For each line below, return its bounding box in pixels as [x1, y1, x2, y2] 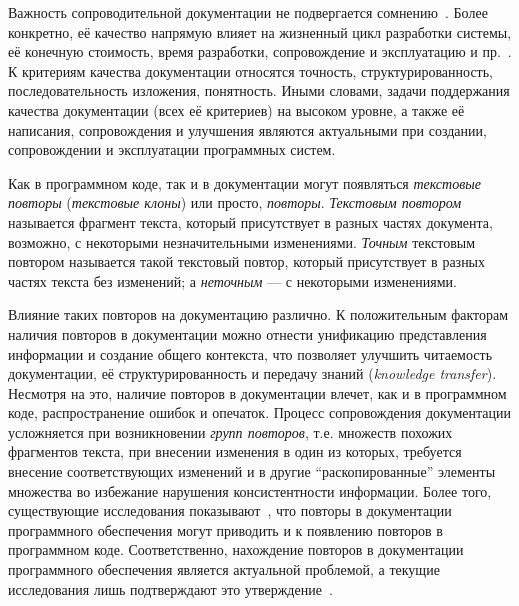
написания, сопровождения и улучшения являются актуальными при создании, [8, 119, 487, 140]
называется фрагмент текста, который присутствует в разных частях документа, [8, 211, 493, 232]
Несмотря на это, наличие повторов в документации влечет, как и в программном [8, 382, 507, 403]
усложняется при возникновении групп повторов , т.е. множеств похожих [8, 421, 453, 442]
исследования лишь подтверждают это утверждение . [8, 578, 333, 599]
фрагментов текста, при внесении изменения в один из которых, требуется [8, 441, 462, 462]
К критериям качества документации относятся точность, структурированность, [8, 60, 494, 81]
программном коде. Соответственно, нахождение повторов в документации [8, 539, 464, 560]
